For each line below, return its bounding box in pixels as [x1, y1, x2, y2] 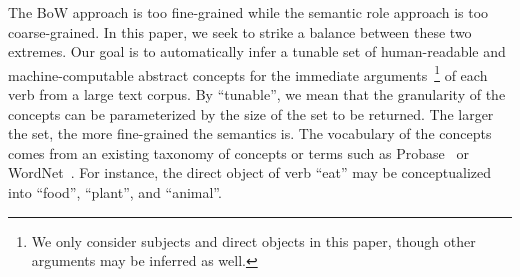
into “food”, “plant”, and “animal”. [8, 182, 222, 202]
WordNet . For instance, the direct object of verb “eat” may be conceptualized [8, 162, 492, 183]
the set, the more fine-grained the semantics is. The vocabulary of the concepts [8, 123, 492, 144]
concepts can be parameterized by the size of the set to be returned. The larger [8, 103, 494, 124]
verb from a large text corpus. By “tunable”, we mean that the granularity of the [8, 84, 506, 105]
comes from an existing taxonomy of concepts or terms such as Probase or [8, 142, 469, 163]
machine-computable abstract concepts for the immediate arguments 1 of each [8, 61, 488, 85]
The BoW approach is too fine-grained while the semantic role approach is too [8, 2, 489, 22]
